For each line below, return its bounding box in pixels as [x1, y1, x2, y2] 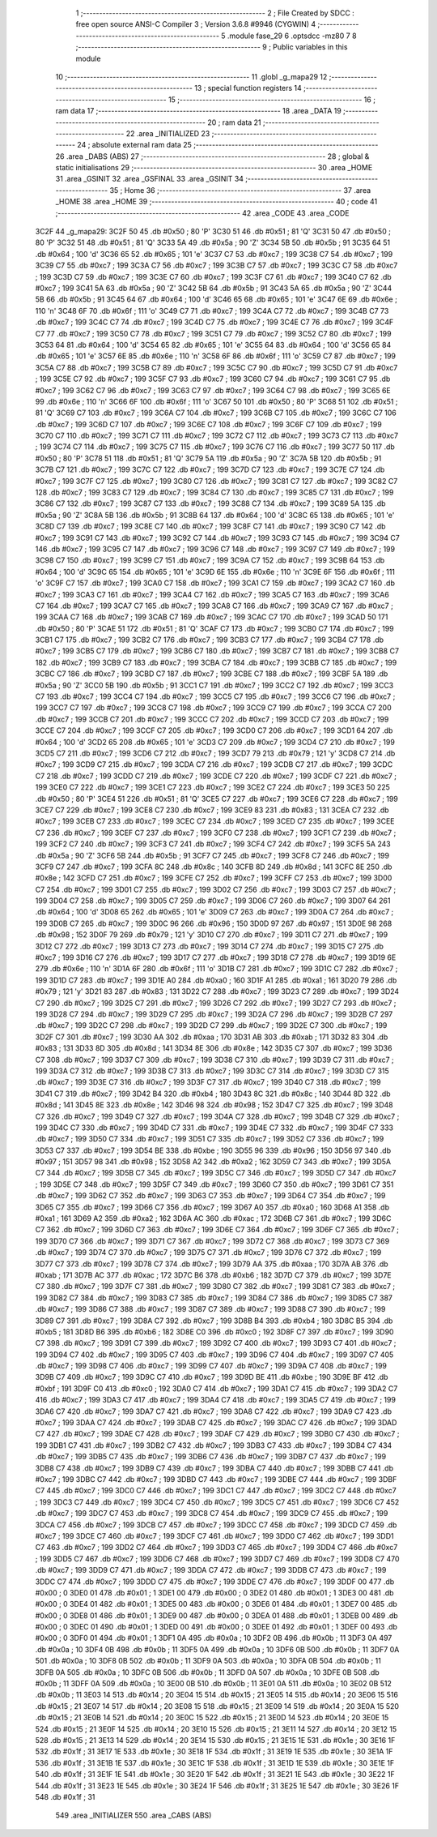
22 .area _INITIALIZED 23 [125, 128, 210, 138]
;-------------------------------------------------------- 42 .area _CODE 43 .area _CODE [55, 208, 350, 218]
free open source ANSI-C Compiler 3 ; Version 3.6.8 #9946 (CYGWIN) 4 [75, 19, 316, 29]
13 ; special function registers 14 [194, 83, 303, 93]
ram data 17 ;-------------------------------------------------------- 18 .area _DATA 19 [55, 106, 342, 116]
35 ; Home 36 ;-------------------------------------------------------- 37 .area [109, 185, 371, 195]
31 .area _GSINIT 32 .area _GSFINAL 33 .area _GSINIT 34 [55, 174, 244, 184]
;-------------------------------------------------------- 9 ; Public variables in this [75, 42, 348, 52]
